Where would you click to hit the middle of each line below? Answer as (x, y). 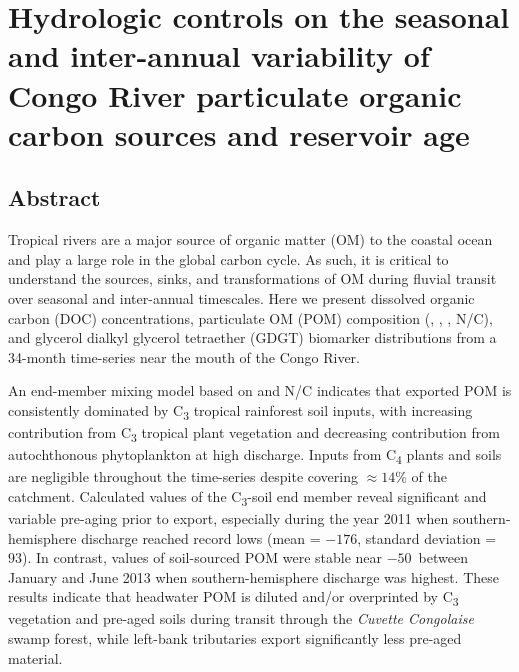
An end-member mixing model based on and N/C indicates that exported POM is (260, 390)
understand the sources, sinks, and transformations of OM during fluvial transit (252, 278)
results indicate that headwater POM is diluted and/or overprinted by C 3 (233, 598)
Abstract (54, 197)
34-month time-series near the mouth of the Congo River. (184, 356)
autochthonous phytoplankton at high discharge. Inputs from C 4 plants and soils (255, 455)
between (443, 557)
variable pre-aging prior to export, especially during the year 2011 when (228, 517)
